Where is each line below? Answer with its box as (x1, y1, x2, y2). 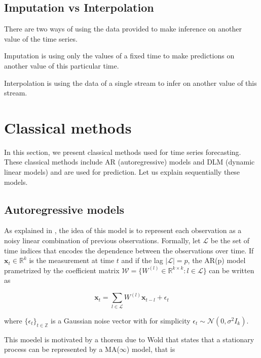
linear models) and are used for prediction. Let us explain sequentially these (4, 167, 240, 177)
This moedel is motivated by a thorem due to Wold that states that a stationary (4, 334, 254, 344)
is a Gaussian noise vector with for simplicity (51, 315, 191, 326)
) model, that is (126, 344, 175, 354)
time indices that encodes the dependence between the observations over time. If (4, 245, 254, 255)
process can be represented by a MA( (4, 344, 120, 354)
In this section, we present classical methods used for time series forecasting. (4, 146, 241, 157)
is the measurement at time (29, 255, 115, 266)
